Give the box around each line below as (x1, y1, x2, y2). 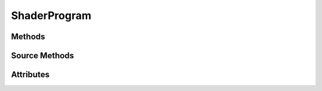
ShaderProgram (11, 9, 92, 22)
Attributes (11, 70, 50, 80)
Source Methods (11, 51, 75, 61)
